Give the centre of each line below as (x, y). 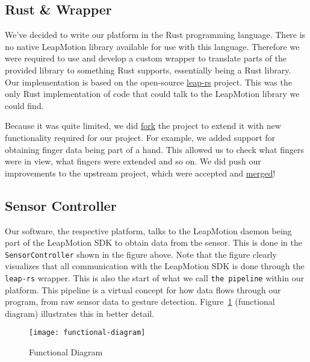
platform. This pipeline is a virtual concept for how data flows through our (143, 289)
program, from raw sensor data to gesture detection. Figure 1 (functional (140, 301)
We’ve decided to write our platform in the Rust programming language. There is (155, 35)
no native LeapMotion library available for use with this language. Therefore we (152, 46)
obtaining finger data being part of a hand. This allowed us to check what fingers (154, 149)
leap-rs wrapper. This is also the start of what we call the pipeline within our (154, 277)
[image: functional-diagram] (87, 333)
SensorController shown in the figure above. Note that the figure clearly (141, 254)
